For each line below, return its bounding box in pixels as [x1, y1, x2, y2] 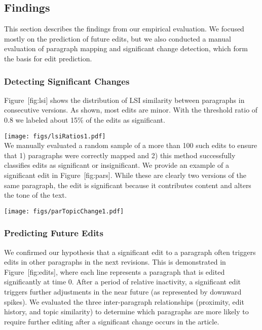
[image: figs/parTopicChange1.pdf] [4, 207, 124, 215]
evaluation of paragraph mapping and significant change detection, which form [4, 43, 248, 54]
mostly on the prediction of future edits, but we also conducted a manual [4, 33, 231, 44]
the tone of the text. [4, 190, 67, 200]
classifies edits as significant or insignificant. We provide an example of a [4, 160, 229, 170]
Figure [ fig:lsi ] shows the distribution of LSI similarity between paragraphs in [4, 94, 245, 105]
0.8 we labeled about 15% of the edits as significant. [4, 114, 165, 125]
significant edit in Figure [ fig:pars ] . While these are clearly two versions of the [4, 170, 246, 180]
